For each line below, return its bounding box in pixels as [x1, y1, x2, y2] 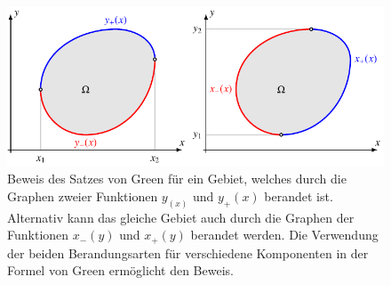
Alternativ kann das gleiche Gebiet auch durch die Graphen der [7, 208, 355, 226]
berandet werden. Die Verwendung [190, 225, 379, 244]
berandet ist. [264, 186, 333, 205]
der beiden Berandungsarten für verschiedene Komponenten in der [7, 243, 369, 262]
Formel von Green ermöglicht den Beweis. [7, 261, 234, 280]
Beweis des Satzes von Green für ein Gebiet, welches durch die [7, 169, 347, 188]
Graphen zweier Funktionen [7, 186, 158, 205]
